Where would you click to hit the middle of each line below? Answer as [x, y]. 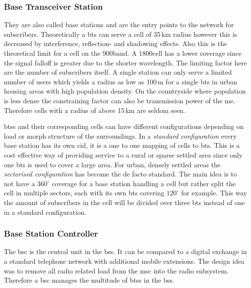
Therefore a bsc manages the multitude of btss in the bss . [89, 280]
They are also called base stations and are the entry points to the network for [119, 24]
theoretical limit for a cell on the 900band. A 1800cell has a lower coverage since [123, 53]
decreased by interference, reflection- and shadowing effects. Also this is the [116, 43]
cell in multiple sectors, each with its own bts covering [84, 193]
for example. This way [214, 193]
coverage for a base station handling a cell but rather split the [144, 183]
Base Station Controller [51, 233]
